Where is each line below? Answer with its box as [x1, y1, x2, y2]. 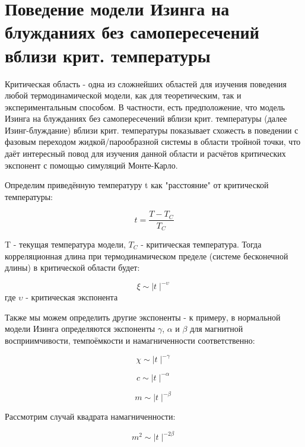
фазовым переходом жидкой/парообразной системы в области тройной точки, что [5, 135, 301, 148]
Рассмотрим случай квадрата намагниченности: [5, 410, 176, 423]
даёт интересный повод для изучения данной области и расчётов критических [5, 147, 286, 160]
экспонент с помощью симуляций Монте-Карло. [5, 158, 178, 171]
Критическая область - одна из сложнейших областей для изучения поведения [5, 77, 287, 90]
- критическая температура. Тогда [141, 237, 262, 250]
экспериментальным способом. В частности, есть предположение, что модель [5, 100, 285, 113]
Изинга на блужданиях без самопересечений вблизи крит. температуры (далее [5, 112, 287, 125]
